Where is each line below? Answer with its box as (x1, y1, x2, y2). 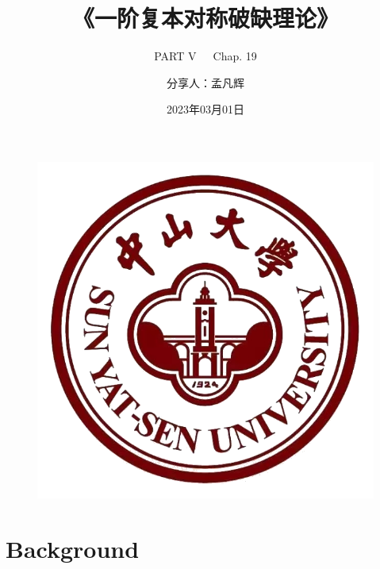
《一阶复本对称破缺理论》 (71, 2, 339, 34)
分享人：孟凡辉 (167, 74, 244, 90)
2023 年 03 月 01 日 (167, 101, 244, 117)
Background (6, 532, 140, 564)
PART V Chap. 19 (154, 48, 257, 64)
